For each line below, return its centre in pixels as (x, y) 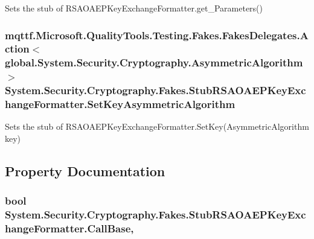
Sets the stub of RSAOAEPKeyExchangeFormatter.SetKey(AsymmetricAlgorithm (157, 126)
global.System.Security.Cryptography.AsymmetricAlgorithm (154, 62)
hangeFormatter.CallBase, (69, 228)
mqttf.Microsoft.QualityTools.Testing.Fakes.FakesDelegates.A (157, 35)
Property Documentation (85, 171)
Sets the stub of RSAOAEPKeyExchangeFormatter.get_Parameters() (134, 8)
